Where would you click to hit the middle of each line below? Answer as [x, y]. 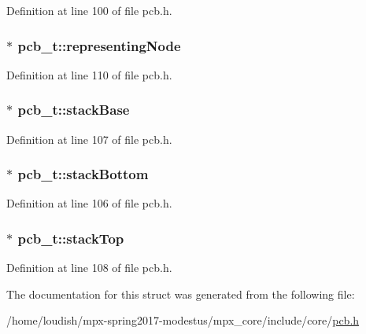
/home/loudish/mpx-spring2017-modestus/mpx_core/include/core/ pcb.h [183, 320]
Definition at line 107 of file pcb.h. [89, 139]
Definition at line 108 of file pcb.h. [89, 268]
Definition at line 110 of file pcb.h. [89, 74]
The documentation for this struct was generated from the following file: [181, 294]
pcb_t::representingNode [99, 45]
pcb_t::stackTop [71, 238]
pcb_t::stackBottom [83, 174]
